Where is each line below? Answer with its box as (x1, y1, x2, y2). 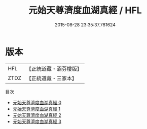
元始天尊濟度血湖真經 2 (12, 112, 62, 118)
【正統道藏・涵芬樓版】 (26, 65, 83, 72)
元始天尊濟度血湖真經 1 (12, 106, 61, 112)
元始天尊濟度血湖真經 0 (12, 99, 62, 105)
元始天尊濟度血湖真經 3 (12, 118, 62, 124)
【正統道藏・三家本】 (26, 74, 78, 81)
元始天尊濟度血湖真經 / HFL (28, 5, 142, 16)
